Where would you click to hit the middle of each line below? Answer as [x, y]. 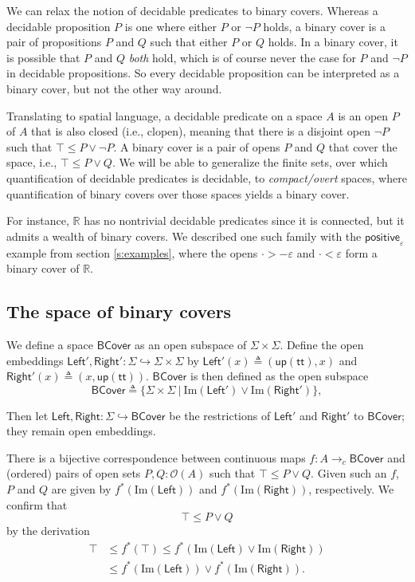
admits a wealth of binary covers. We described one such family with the [184, 236]
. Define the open [322, 344]
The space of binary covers [119, 311]
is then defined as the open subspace [280, 376]
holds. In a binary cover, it [333, 42]
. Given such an [349, 473]
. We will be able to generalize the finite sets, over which [250, 162]
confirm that [37, 504]
